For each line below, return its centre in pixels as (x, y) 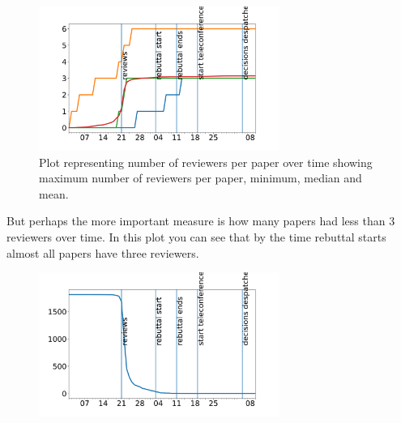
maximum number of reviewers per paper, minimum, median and (200, 178)
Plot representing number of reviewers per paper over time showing (206, 162)
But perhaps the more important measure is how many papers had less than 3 (201, 221)
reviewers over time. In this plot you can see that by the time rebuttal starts (196, 236)
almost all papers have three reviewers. (103, 252)
